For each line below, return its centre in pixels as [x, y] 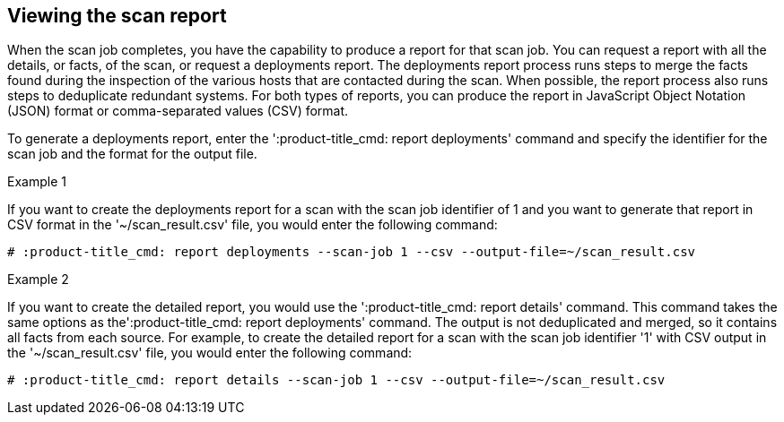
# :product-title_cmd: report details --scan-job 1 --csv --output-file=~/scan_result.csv [336, 380]
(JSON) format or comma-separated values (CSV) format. [178, 111]
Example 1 [37, 182]
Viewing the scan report [117, 16]
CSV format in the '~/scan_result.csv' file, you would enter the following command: [253, 225]
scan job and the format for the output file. [132, 154]
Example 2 [38, 280]
